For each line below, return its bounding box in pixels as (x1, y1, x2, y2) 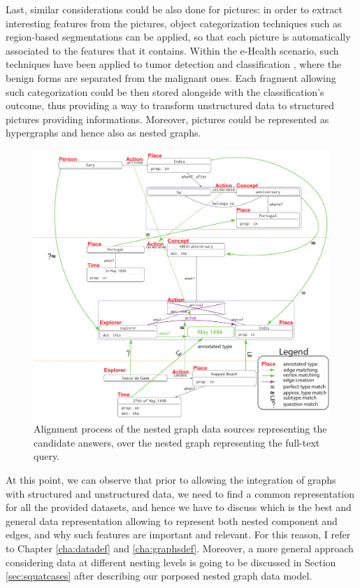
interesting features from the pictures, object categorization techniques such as (6, 15, 342, 30)
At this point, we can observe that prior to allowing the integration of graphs (6, 472, 336, 486)
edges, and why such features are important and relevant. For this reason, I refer (6, 527, 351, 542)
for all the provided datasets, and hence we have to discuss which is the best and (6, 500, 352, 514)
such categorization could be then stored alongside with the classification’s (6, 84, 324, 99)
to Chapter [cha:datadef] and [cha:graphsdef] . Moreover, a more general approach (6, 540, 354, 555)
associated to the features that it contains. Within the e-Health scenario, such (6, 43, 339, 57)
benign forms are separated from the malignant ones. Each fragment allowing (6, 70, 336, 85)
